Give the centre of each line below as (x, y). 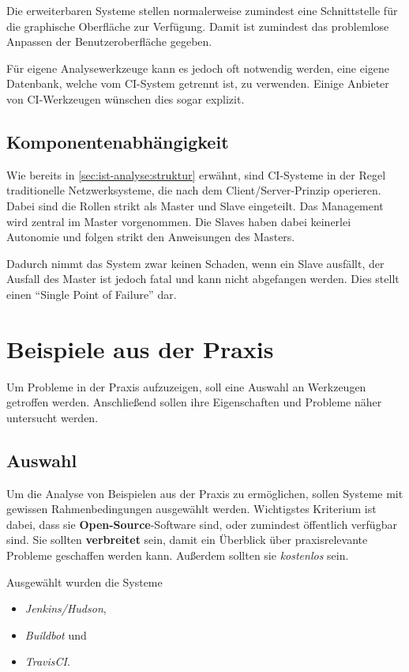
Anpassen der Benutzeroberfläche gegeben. (109, 42)
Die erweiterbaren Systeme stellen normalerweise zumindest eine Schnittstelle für (202, 10)
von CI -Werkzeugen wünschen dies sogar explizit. (126, 98)
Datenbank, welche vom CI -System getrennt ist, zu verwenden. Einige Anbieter (198, 83)
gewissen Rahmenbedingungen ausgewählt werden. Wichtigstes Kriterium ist (191, 509)
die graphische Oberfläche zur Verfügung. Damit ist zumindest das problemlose (198, 26)
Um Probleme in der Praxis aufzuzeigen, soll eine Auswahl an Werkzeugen (186, 386)
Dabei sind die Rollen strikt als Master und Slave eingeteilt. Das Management (195, 205)
